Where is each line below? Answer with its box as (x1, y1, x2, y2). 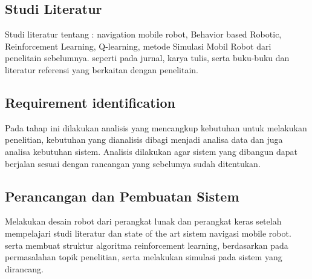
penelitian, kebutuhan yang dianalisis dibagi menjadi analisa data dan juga (5, 133, 283, 146)
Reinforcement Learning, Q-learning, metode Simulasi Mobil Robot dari (5, 39, 271, 52)
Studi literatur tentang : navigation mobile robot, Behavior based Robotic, (5, 28, 282, 41)
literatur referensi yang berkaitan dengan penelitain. (5, 63, 198, 76)
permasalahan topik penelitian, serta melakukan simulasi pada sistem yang (5, 251, 282, 263)
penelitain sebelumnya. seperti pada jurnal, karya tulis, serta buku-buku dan (5, 51, 290, 64)
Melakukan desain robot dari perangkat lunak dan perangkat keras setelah (5, 215, 282, 228)
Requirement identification (5, 93, 175, 111)
